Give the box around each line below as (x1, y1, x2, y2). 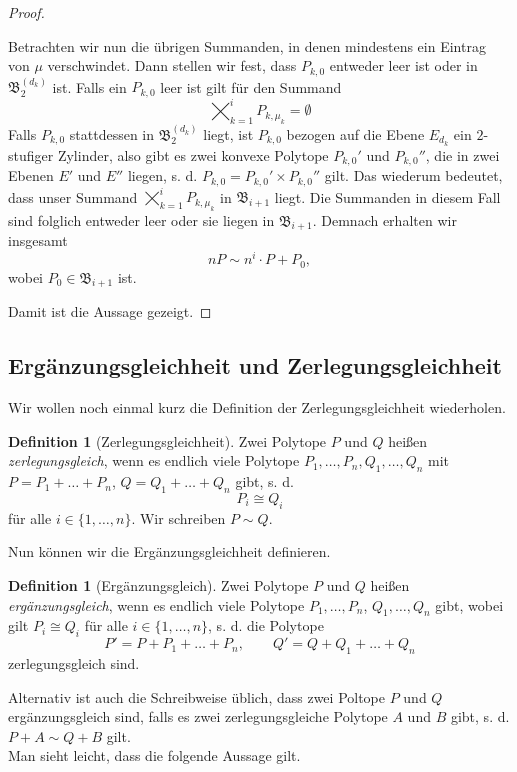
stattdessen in (69, 124, 155, 145)
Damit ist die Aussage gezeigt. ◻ (8, 301, 212, 322)
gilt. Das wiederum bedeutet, (324, 165, 503, 186)
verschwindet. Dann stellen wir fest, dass (47, 55, 297, 76)
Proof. (8, 2, 45, 22)
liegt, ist (203, 124, 254, 145)
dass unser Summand (8, 186, 138, 207)
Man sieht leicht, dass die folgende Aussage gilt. (8, 745, 301, 766)
